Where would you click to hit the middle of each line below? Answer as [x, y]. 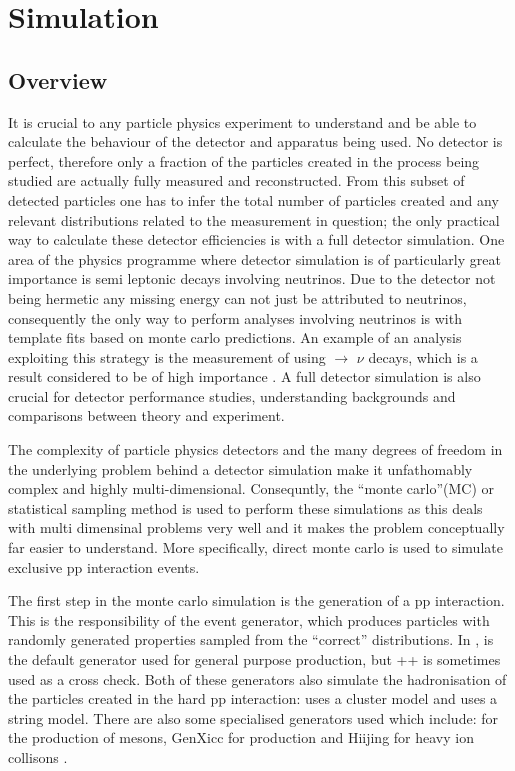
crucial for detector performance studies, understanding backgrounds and [232, 395]
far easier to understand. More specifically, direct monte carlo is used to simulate [255, 547]
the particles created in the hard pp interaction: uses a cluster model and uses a [253, 698]
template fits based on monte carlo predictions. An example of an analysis [235, 337]
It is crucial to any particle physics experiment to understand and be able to [242, 121]
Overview [58, 79]
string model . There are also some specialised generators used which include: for [253, 717]
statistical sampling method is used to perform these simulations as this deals [245, 507]
